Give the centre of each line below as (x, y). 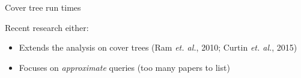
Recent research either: (47, 27)
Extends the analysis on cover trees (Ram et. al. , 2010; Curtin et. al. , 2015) (158, 47)
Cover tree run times (43, 7)
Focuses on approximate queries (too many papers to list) (124, 67)
